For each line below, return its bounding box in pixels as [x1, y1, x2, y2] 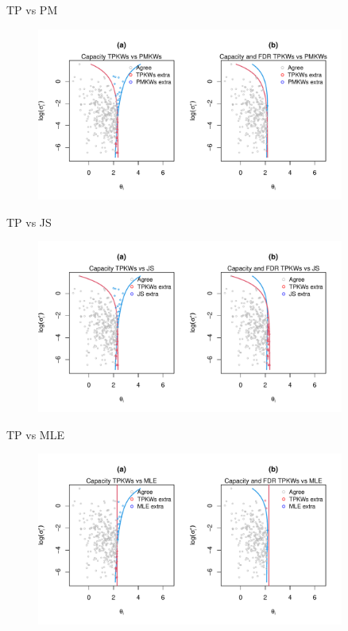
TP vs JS [6, 213, 52, 230]
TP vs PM [6, 2, 58, 18]
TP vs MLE [6, 426, 64, 442]
